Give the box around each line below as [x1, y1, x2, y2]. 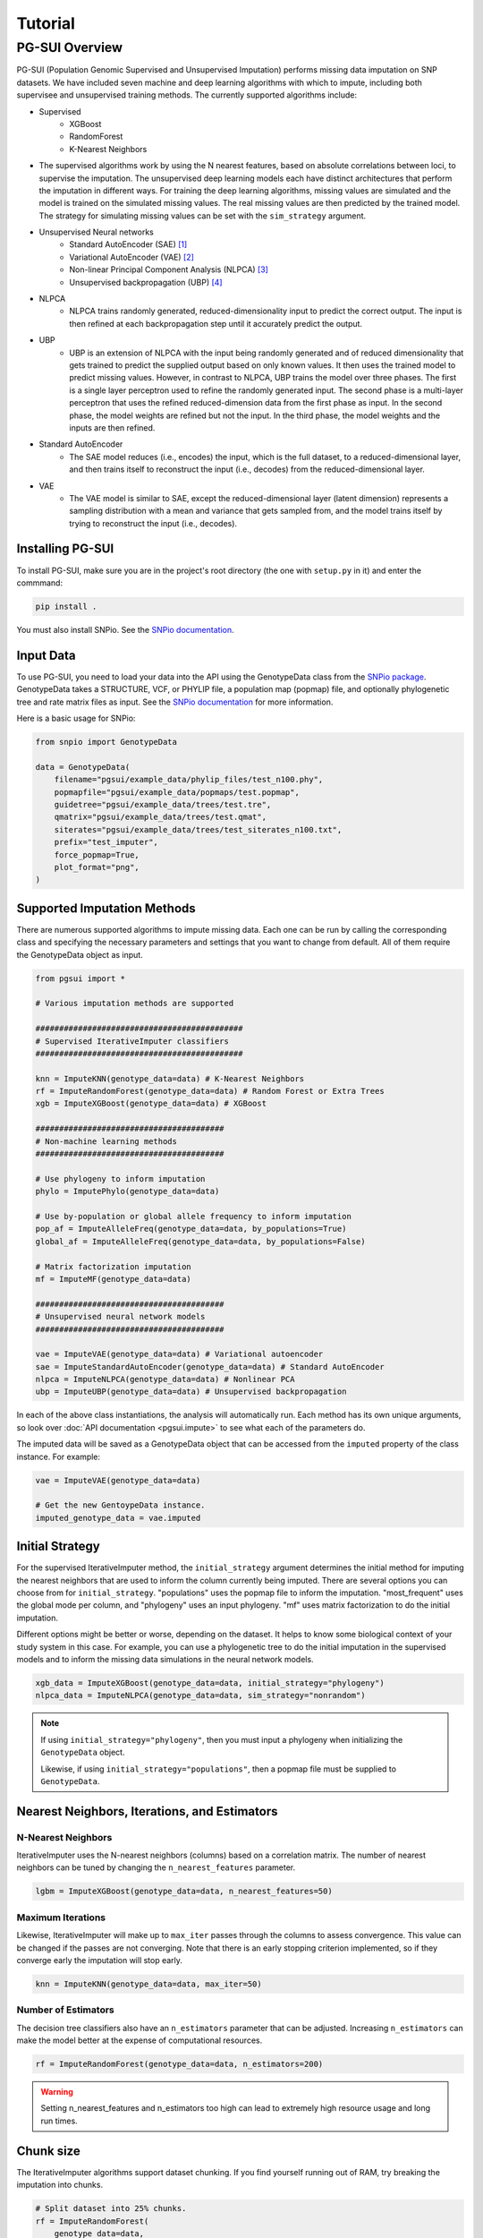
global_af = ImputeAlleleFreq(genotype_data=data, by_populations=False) [35, 1236, 366, 1246]
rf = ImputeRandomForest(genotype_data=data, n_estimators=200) [35, 2059, 324, 2070]
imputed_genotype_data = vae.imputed [35, 1513, 201, 1523]
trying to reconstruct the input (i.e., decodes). [69, 517, 237, 528]
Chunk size [16, 2143, 80, 2158]
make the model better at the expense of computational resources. [16, 2035, 263, 2046]
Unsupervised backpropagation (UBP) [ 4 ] [69, 277, 223, 287]
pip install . [35, 601, 97, 611]
